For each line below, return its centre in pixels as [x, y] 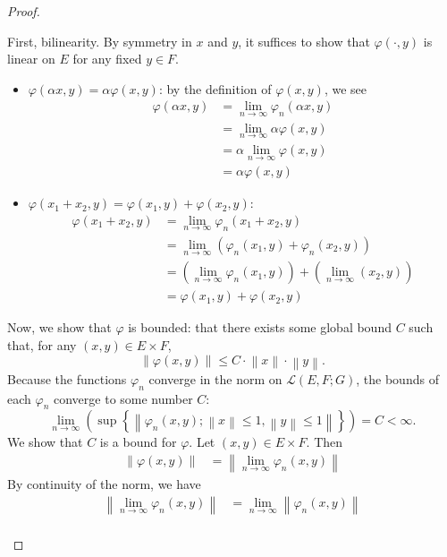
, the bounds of [397, 378]
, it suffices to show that [304, 41]
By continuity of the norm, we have [104, 484]
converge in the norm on [215, 378]
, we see [346, 88]
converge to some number [123, 398]
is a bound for [138, 442]
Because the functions [67, 378]
